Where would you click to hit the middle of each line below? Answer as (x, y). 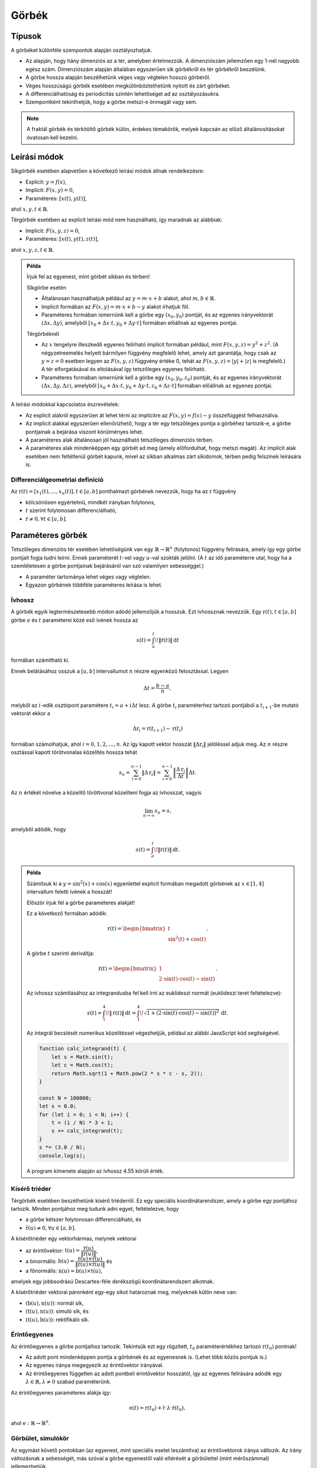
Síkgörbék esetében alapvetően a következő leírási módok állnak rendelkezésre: (108, 171)
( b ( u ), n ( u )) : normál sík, (55, 1303)
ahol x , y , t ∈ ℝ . (30, 209)
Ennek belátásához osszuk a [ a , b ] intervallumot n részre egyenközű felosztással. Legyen (120, 671)
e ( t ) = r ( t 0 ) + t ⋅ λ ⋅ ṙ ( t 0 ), (158, 1408)
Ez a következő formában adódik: (67, 913)
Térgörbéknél (43, 334)
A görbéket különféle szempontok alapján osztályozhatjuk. (82, 50)
